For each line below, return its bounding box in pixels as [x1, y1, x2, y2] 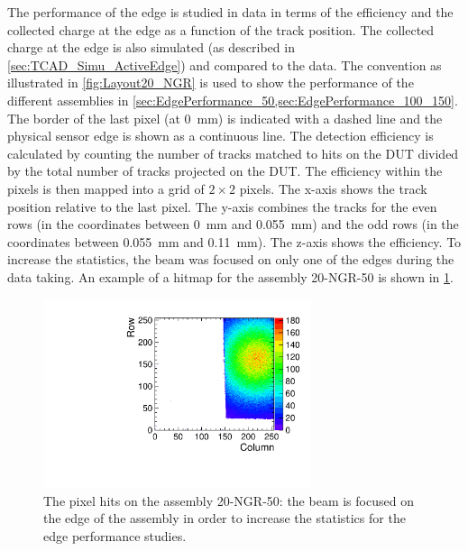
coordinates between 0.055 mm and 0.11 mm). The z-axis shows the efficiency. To [7, 232, 462, 251]
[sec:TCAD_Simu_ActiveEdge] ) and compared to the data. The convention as [7, 55, 442, 74]
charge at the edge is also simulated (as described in [7, 38, 295, 57]
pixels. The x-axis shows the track [239, 179, 427, 197]
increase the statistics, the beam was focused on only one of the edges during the [7, 250, 454, 269]
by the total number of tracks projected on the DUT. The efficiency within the [7, 161, 443, 180]
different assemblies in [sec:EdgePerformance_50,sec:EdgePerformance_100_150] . [7, 90, 458, 109]
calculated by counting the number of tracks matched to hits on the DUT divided [7, 143, 459, 162]
